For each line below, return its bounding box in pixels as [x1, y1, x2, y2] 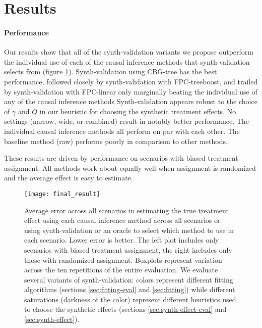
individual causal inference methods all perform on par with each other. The [4, 125, 240, 136]
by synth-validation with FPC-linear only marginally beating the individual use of [4, 86, 257, 97]
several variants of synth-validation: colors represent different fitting [24, 274, 233, 285]
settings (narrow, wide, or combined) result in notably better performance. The [4, 116, 249, 126]
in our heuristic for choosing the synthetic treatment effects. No [39, 106, 236, 116]
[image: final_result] [24, 190, 100, 198]
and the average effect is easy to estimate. [4, 172, 133, 183]
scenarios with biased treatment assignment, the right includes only [24, 244, 232, 255]
